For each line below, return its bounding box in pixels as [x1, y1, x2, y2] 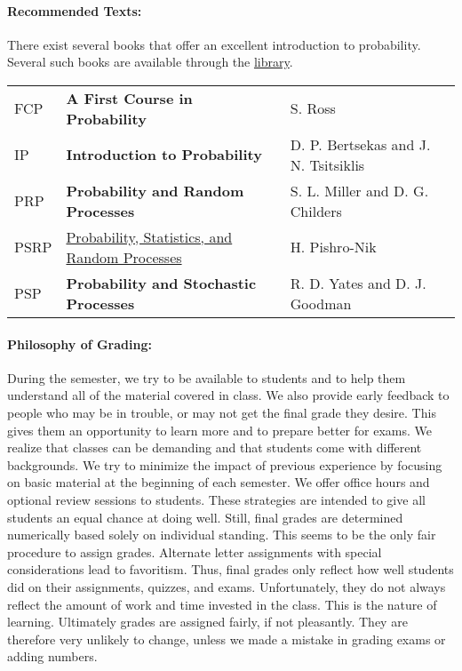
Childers [290, 200, 342, 221]
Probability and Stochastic [66, 272, 257, 293]
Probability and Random [66, 180, 244, 201]
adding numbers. [7, 647, 98, 666]
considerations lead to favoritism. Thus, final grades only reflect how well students [7, 560, 454, 579]
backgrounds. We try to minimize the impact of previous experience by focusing [7, 455, 442, 474]
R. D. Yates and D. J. [290, 272, 426, 293]
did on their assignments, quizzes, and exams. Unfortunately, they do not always [7, 577, 446, 595]
